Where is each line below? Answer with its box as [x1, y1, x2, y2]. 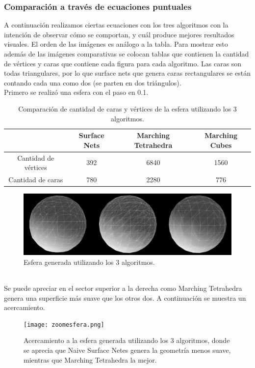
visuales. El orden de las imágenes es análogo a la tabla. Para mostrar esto [4, 39, 228, 49]
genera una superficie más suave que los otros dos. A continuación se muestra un [4, 292, 246, 303]
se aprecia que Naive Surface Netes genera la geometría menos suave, [24, 344, 231, 355]
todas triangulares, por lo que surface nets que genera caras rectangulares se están [4, 68, 251, 78]
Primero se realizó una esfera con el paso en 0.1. [4, 87, 149, 97]
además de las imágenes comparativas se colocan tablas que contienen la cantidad [4, 49, 249, 58]
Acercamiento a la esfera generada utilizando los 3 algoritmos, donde [24, 335, 230, 345]
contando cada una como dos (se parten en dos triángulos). [4, 77, 181, 87]
